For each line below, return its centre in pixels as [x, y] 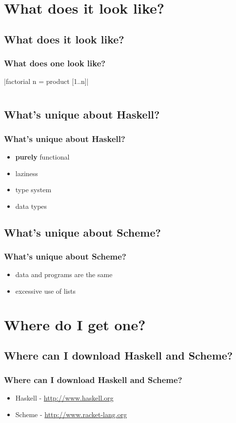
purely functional [42, 156]
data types [31, 206]
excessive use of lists [46, 291]
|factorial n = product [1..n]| [46, 81]
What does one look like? [55, 63]
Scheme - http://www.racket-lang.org [71, 414]
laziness [27, 173]
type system [33, 190]
